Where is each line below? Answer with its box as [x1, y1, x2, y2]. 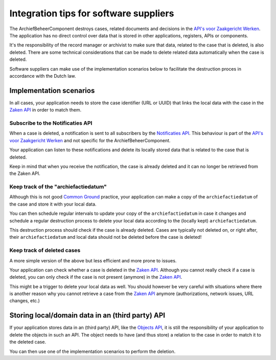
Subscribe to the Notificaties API [9, 119, 93, 126]
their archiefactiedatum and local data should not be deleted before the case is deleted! [9, 234, 202, 240]
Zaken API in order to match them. [9, 107, 82, 113]
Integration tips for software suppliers [9, 8, 174, 19]
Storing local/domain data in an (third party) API [9, 311, 166, 320]
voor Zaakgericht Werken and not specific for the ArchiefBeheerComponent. [9, 137, 171, 143]
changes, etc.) [9, 298, 40, 304]
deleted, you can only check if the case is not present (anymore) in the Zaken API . [9, 274, 182, 280]
